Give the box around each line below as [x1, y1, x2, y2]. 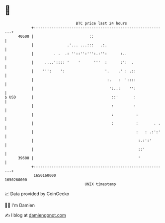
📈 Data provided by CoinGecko [4, 191, 70, 197]
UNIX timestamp [84, 181, 116, 187]
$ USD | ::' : [4, 94, 136, 100]
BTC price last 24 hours [76, 21, 127, 26]
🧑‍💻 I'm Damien [4, 202, 35, 208]
